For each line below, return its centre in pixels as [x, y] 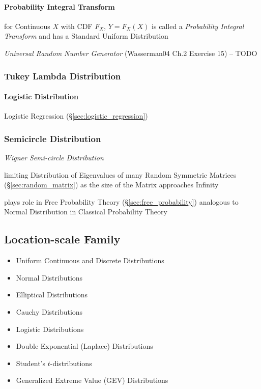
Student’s [31, 363]
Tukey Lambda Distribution [63, 76]
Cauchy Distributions [49, 311]
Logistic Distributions [50, 329]
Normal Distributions [49, 277]
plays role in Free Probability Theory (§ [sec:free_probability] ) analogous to [121, 201]
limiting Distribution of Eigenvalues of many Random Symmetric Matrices [120, 174]
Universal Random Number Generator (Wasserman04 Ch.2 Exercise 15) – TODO [131, 53]
